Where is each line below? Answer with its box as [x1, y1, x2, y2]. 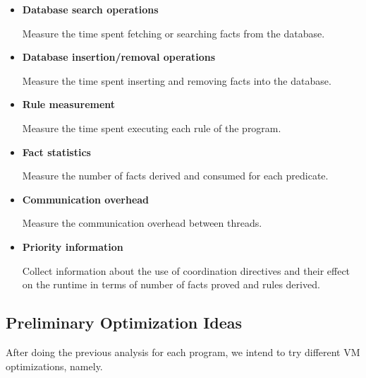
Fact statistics [22, 144, 91, 159]
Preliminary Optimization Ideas [6, 312, 243, 333]
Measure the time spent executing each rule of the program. [22, 120, 281, 135]
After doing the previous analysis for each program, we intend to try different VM [6, 344, 360, 359]
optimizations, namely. [6, 358, 103, 373]
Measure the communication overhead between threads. [22, 215, 262, 230]
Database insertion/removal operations [22, 49, 216, 64]
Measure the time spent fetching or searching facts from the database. [22, 25, 325, 40]
